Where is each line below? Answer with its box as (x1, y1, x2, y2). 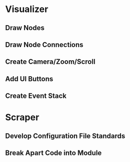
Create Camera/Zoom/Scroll (5, 58, 95, 66)
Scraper (5, 112, 39, 123)
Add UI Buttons (5, 74, 54, 83)
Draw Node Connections (5, 40, 84, 49)
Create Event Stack (5, 92, 67, 100)
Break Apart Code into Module (5, 149, 102, 157)
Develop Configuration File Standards (5, 131, 125, 140)
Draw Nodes (5, 24, 45, 32)
